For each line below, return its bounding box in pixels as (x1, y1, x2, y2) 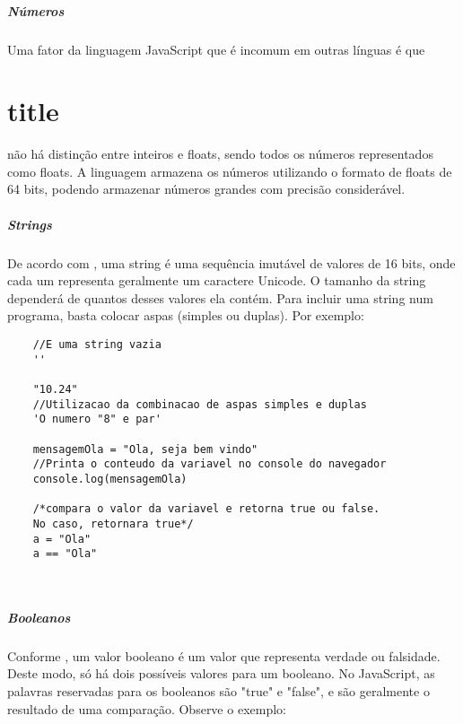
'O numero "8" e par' (32, 413, 162, 426)
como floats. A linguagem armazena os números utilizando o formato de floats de (7, 161, 452, 180)
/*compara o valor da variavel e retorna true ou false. (32, 502, 380, 516)
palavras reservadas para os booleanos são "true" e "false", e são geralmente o (7, 681, 430, 700)
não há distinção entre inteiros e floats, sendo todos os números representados (7, 144, 433, 163)
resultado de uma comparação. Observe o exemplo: (7, 699, 286, 718)
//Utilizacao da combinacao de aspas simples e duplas (32, 397, 367, 411)
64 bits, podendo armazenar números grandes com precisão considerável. (7, 179, 406, 198)
